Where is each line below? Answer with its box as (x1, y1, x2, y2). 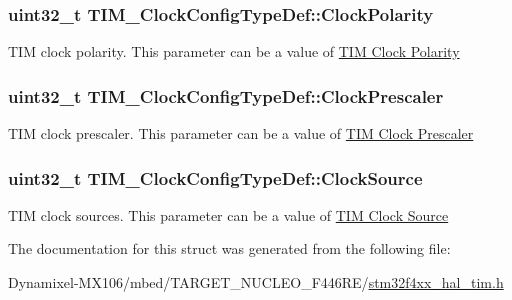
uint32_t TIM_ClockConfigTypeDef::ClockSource (8, 165, 423, 190)
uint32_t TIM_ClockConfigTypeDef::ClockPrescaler (8, 83, 444, 108)
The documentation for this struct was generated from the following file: (8, 238, 451, 259)
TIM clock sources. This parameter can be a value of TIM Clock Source (8, 204, 449, 225)
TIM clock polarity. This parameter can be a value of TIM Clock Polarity (8, 41, 460, 62)
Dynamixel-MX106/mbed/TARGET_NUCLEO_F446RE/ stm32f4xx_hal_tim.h (8, 272, 504, 293)
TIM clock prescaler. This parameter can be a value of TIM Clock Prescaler (8, 123, 474, 144)
